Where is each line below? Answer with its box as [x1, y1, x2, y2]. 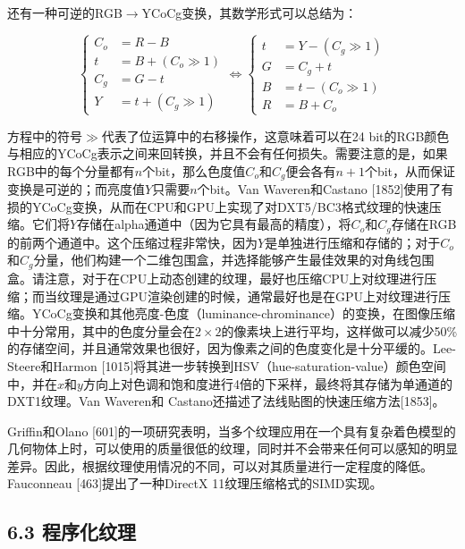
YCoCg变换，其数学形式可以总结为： [141, 4, 358, 21]
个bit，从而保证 [364, 161, 456, 180]
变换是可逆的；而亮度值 [7, 180, 145, 198]
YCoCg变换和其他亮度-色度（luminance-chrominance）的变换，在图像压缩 [31, 304, 455, 323]
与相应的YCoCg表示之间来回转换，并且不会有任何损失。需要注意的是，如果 [7, 144, 448, 163]
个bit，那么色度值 [142, 161, 246, 180]
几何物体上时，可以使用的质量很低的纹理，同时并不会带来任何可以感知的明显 [7, 439, 458, 458]
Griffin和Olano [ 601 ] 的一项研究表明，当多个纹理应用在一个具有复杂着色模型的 [7, 421, 456, 440]
